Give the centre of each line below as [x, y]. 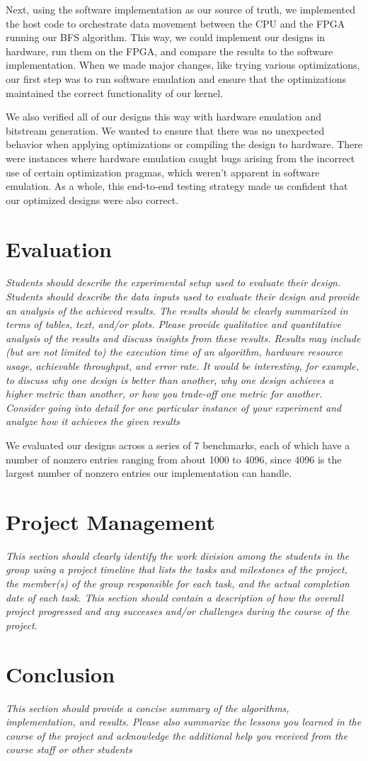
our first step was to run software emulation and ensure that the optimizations [176, 78]
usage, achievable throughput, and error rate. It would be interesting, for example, [183, 366]
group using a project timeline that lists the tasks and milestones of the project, [177, 569]
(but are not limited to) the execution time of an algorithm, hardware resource [174, 352]
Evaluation [59, 248]
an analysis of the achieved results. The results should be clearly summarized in [177, 310]
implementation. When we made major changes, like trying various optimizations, [183, 65]
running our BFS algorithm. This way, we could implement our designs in [166, 37]
